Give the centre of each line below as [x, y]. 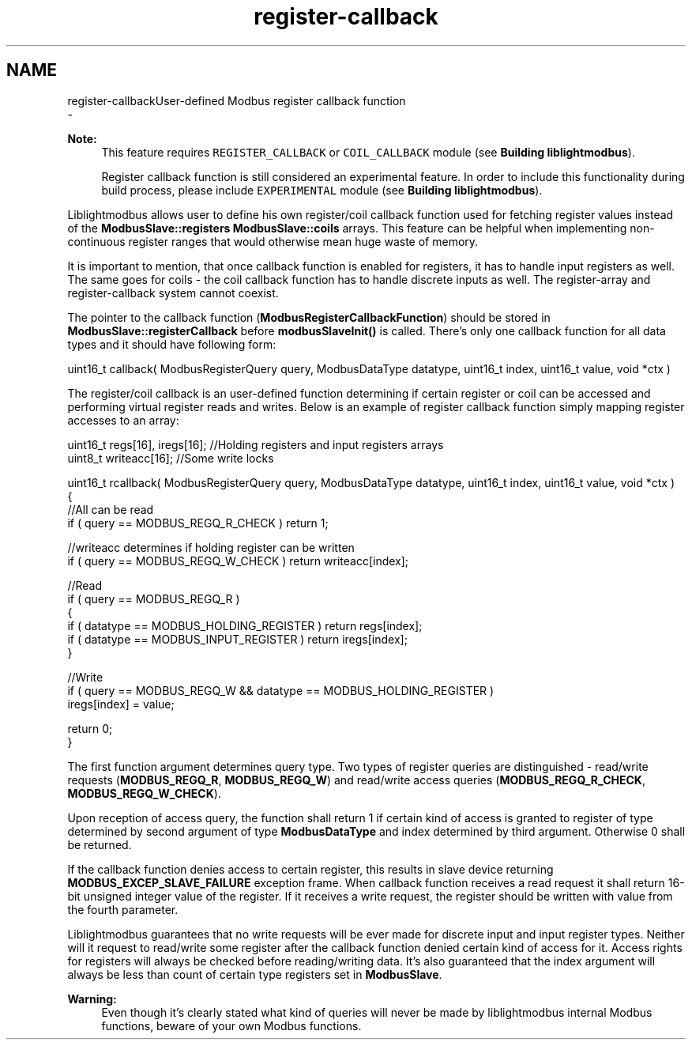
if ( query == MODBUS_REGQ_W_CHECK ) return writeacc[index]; [238, 561]
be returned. [100, 844]
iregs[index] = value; [121, 704]
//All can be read [111, 509]
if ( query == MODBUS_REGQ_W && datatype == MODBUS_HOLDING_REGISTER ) [281, 690]
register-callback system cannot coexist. [173, 293]
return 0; [90, 728]
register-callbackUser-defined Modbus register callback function [237, 100]
